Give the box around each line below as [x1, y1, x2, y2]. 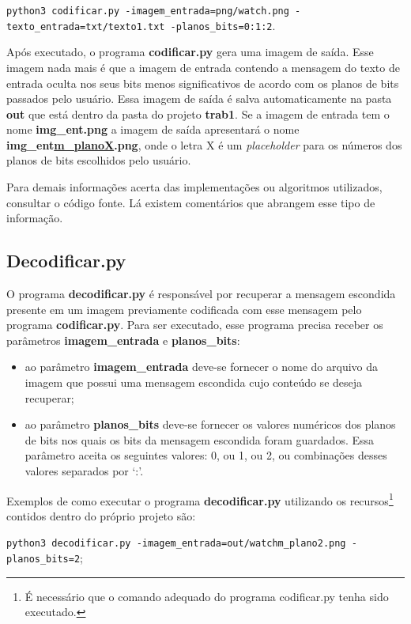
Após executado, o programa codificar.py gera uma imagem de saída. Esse [6, 43, 374, 60]
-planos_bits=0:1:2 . [170, 17, 276, 33]
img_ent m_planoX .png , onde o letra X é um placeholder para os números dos [6, 136, 402, 153]
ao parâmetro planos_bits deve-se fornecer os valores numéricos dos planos [25, 416, 396, 433]
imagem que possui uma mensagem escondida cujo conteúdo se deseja [25, 374, 363, 391]
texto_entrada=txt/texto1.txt [6, 21, 165, 32]
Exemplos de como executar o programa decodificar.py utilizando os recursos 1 [6, 490, 394, 509]
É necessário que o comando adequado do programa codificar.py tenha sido [25, 588, 389, 604]
